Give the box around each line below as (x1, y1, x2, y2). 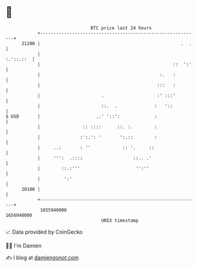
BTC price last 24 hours (90, 25, 152, 31)
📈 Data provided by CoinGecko (5, 228, 83, 235)
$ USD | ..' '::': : (5, 113, 158, 120)
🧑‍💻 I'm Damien (5, 242, 42, 249)
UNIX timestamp (101, 217, 139, 224)
